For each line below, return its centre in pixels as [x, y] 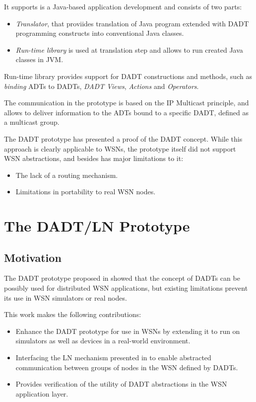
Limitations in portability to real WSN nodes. [86, 192]
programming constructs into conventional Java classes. [100, 33]
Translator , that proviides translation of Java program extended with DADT [132, 23]
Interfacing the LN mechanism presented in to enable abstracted [113, 358]
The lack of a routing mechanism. [67, 175]
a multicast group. [32, 122]
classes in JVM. [39, 59]
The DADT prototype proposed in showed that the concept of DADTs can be [122, 278]
